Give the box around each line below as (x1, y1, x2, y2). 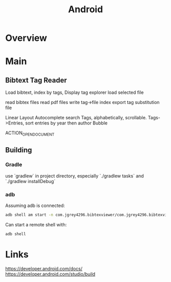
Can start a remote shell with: (5, 221, 67, 227)
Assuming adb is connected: (5, 202, 65, 209)
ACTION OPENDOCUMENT (5, 130, 54, 137)
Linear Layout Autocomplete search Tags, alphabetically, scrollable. (5, 115, 147, 121)
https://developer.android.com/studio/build (5, 271, 96, 277)
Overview (5, 32, 47, 44)
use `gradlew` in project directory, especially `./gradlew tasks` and (5, 172, 144, 179)
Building (5, 146, 32, 155)
